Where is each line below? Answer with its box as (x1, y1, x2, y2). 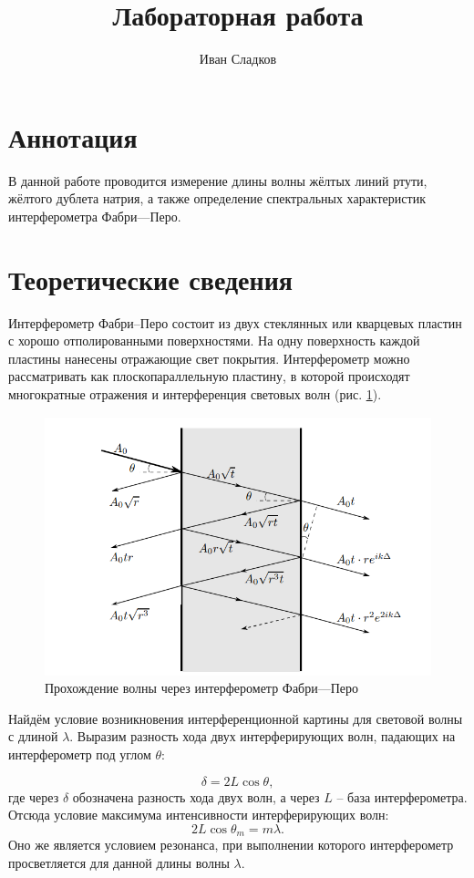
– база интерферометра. (336, 787, 468, 806)
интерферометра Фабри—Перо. (8, 206, 181, 225)
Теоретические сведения (8, 260, 293, 297)
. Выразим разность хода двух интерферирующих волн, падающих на (69, 727, 456, 746)
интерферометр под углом (8, 744, 151, 763)
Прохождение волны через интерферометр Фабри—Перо (45, 678, 359, 697)
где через (8, 787, 59, 806)
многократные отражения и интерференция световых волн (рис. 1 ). (8, 384, 382, 403)
